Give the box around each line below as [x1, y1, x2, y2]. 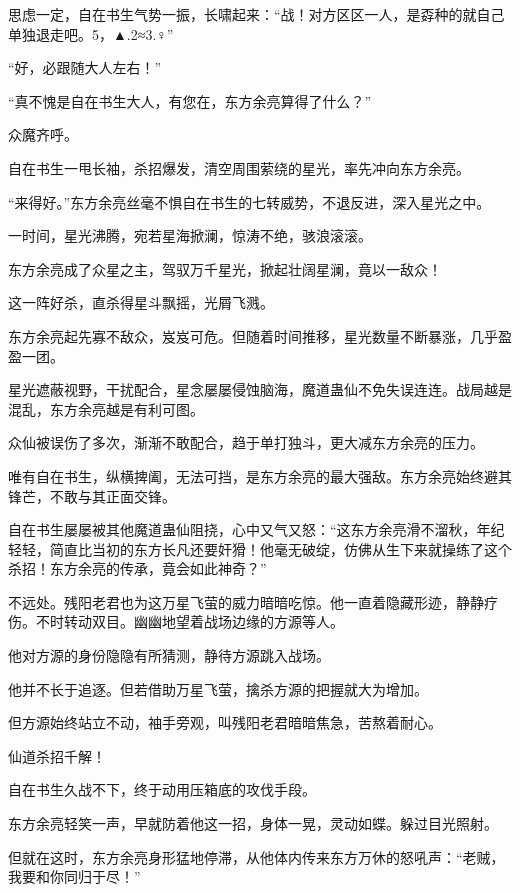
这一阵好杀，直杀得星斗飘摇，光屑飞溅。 [8, 292, 274, 313]
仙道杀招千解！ [8, 745, 106, 766]
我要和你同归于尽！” [8, 866, 141, 887]
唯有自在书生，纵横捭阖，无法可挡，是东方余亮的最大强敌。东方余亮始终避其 [8, 465, 512, 486]
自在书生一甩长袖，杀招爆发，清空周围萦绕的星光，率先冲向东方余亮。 [8, 157, 470, 178]
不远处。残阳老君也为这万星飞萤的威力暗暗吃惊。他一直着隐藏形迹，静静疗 [8, 591, 498, 612]
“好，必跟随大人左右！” [8, 57, 162, 78]
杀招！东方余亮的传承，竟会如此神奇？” [8, 558, 267, 579]
